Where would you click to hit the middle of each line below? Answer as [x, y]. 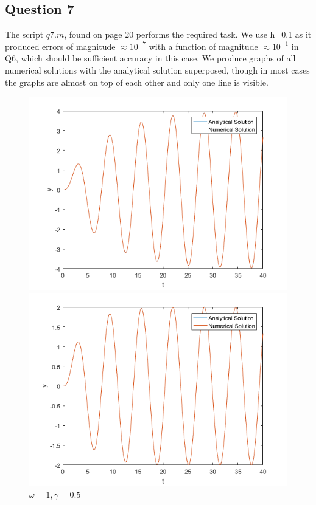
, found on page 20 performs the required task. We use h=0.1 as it [188, 34]
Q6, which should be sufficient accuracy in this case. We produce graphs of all [150, 58]
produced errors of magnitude [60, 46]
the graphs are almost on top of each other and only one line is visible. [137, 82]
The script [24, 34]
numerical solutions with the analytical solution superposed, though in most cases [157, 70]
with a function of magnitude [203, 46]
